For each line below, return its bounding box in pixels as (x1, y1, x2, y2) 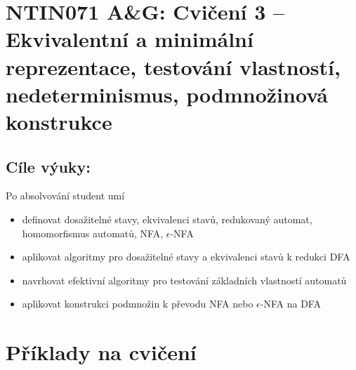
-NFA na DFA (260, 296, 321, 311)
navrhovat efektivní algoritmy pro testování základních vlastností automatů (22, 272, 347, 287)
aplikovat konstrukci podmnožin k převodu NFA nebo (22, 296, 253, 311)
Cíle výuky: (6, 155, 91, 177)
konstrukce (6, 107, 112, 136)
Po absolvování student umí (6, 188, 125, 203)
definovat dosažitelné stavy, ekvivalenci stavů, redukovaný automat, (22, 211, 312, 226)
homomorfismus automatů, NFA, (22, 225, 164, 240)
